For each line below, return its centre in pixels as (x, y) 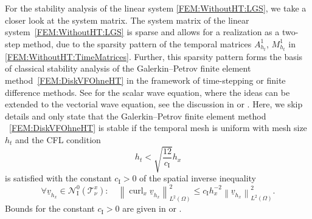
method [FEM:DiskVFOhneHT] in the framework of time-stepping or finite (145, 80)
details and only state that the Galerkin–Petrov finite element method (136, 116)
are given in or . (152, 208)
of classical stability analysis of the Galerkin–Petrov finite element (128, 68)
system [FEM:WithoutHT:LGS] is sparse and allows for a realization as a (142, 32)
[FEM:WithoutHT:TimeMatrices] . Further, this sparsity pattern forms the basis (154, 56)
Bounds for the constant (50, 208)
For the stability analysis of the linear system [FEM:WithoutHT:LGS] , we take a (156, 8)
